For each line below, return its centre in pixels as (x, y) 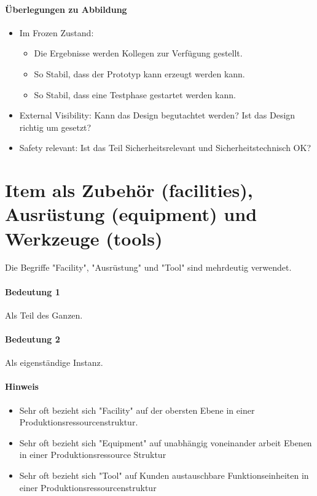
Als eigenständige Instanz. (54, 362)
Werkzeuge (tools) (84, 238)
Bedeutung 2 (33, 339)
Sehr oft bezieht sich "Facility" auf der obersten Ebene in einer (137, 410)
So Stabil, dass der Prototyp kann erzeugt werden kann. (139, 73)
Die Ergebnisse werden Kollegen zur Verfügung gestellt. (138, 53)
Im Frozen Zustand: (57, 32)
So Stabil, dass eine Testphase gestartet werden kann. (135, 94)
